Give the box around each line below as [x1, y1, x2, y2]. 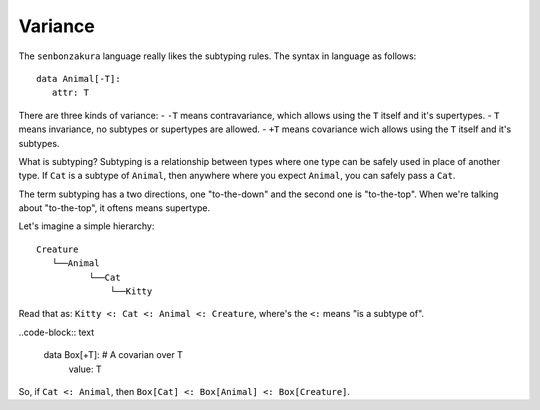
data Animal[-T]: [36, 73, 121, 84]
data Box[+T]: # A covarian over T [43, 349, 184, 361]
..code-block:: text [18, 326, 95, 338]
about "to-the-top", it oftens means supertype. [18, 202, 211, 214]
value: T [68, 363, 102, 375]
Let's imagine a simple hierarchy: [18, 220, 155, 232]
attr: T [51, 87, 90, 99]
